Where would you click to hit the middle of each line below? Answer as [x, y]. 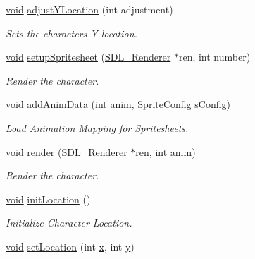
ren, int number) [214, 57]
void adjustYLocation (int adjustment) [89, 9]
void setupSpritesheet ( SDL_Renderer [88, 57]
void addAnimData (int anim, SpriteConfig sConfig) [118, 104]
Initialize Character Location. [69, 223]
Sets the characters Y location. [71, 33]
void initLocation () [48, 199]
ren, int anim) [166, 151]
